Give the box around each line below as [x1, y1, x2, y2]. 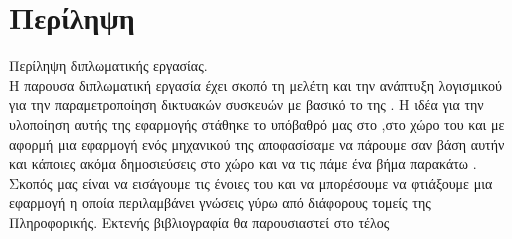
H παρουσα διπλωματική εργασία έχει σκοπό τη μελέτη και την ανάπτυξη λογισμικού [9, 74, 502, 95]
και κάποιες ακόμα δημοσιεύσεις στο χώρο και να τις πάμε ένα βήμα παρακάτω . [9, 153, 477, 174]
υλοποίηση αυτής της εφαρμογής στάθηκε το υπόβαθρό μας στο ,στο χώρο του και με [9, 113, 505, 134]
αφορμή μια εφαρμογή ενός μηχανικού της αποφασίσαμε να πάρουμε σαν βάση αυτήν [9, 133, 505, 154]
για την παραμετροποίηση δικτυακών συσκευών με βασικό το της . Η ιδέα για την [9, 94, 484, 115]
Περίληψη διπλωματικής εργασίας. [9, 55, 208, 76]
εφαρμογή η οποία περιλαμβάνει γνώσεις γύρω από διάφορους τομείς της [9, 192, 431, 213]
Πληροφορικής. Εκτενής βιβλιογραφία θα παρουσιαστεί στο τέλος [9, 211, 390, 232]
